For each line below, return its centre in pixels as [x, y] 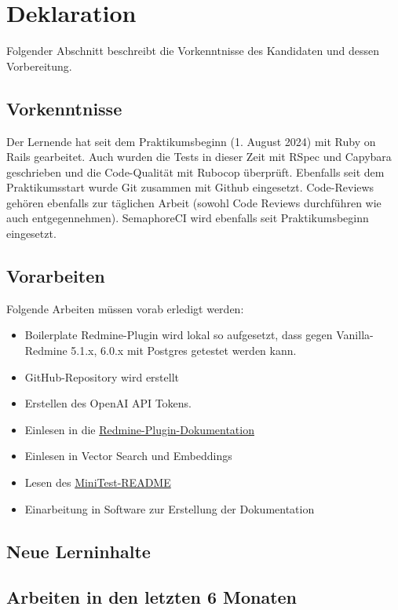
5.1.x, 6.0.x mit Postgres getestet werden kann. [184, 351]
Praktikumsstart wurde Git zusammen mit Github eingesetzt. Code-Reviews [190, 187]
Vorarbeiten [56, 276]
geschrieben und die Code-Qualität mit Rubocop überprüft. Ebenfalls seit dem [195, 172]
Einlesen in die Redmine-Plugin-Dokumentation [139, 429]
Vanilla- [355, 335]
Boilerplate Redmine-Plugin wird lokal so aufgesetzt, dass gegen [179, 335]
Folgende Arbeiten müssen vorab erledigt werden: [125, 308]
